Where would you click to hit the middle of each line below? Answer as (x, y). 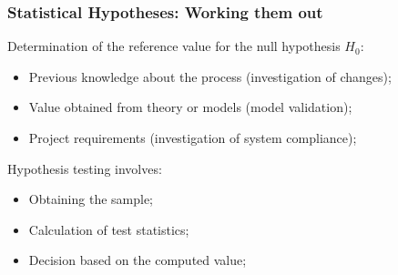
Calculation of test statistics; (109, 229)
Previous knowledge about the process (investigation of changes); (210, 76)
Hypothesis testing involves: (85, 168)
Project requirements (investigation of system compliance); (193, 137)
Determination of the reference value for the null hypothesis (174, 46)
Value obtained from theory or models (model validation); (190, 107)
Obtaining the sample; (91, 199)
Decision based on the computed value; (138, 260)
